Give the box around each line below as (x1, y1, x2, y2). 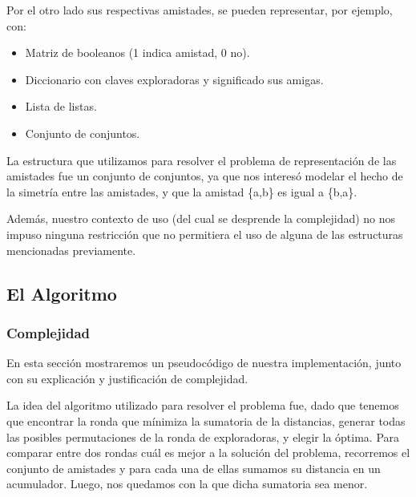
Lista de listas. (25, 98, 97, 115)
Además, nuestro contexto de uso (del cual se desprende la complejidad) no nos (6, 210, 396, 227)
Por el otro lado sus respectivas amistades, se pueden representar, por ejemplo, (6, 2, 393, 18)
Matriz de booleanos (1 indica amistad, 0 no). (25, 44, 250, 61)
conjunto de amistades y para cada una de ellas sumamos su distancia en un (6, 459, 381, 476)
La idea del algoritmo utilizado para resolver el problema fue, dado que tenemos (6, 397, 399, 414)
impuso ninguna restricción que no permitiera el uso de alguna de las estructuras (6, 225, 403, 242)
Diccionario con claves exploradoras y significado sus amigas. (25, 71, 324, 87)
